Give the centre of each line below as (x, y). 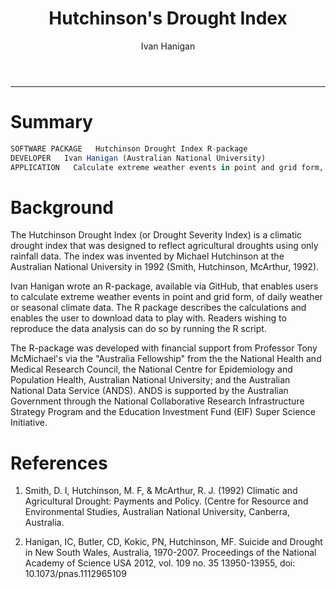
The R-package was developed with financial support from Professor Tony (164, 348)
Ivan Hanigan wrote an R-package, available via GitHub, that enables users (164, 286)
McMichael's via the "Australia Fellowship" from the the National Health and (166, 359)
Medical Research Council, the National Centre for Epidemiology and (151, 369)
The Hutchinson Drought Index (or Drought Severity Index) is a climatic (156, 235)
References (59, 463)
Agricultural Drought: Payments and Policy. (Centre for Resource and (166, 501)
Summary (51, 122)
